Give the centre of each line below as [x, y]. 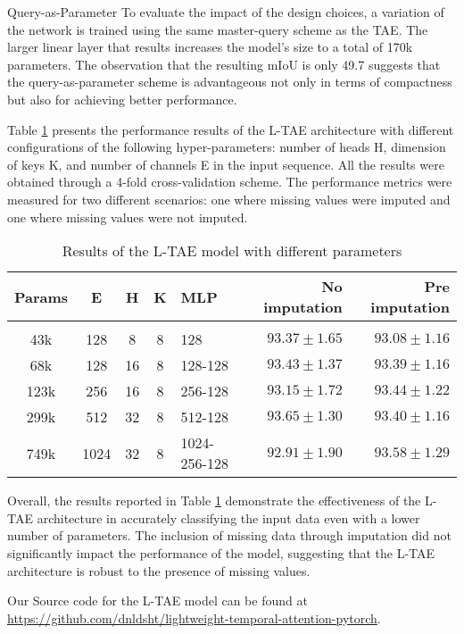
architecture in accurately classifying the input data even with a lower [228, 517]
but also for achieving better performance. [122, 99]
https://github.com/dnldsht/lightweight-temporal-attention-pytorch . [194, 617]
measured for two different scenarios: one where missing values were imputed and [229, 199]
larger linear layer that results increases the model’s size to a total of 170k [210, 47]
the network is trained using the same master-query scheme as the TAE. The [218, 29]
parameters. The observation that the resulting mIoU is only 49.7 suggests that [224, 64]
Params [41, 296]
